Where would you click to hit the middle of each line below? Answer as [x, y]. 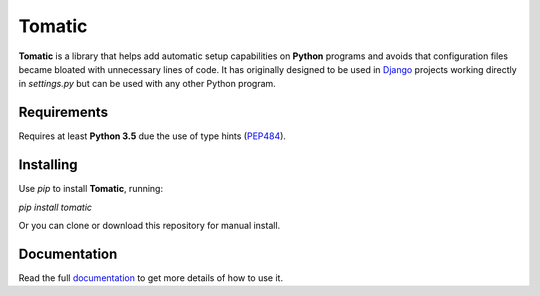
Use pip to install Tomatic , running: [91, 189]
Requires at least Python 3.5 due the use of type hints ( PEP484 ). [152, 136]
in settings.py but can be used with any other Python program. [147, 84]
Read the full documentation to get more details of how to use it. [151, 277]
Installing [48, 165]
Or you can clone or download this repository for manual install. [149, 225]
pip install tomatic [55, 207]
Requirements [63, 112]
